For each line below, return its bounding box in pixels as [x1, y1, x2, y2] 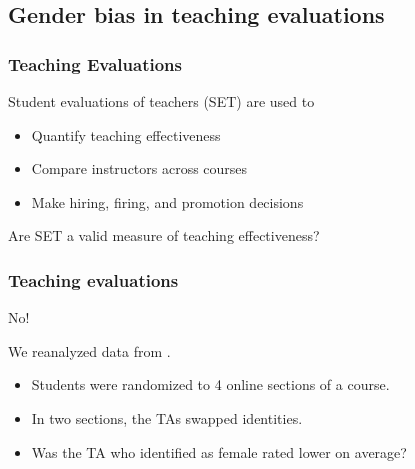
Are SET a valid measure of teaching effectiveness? [8, 225, 320, 246]
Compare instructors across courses [31, 158, 248, 179]
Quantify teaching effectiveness [31, 124, 221, 145]
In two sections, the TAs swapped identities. [31, 407, 303, 428]
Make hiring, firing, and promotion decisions [31, 191, 304, 212]
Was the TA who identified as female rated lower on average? [31, 441, 407, 462]
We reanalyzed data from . [8, 340, 171, 361]
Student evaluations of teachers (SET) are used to [8, 91, 315, 111]
